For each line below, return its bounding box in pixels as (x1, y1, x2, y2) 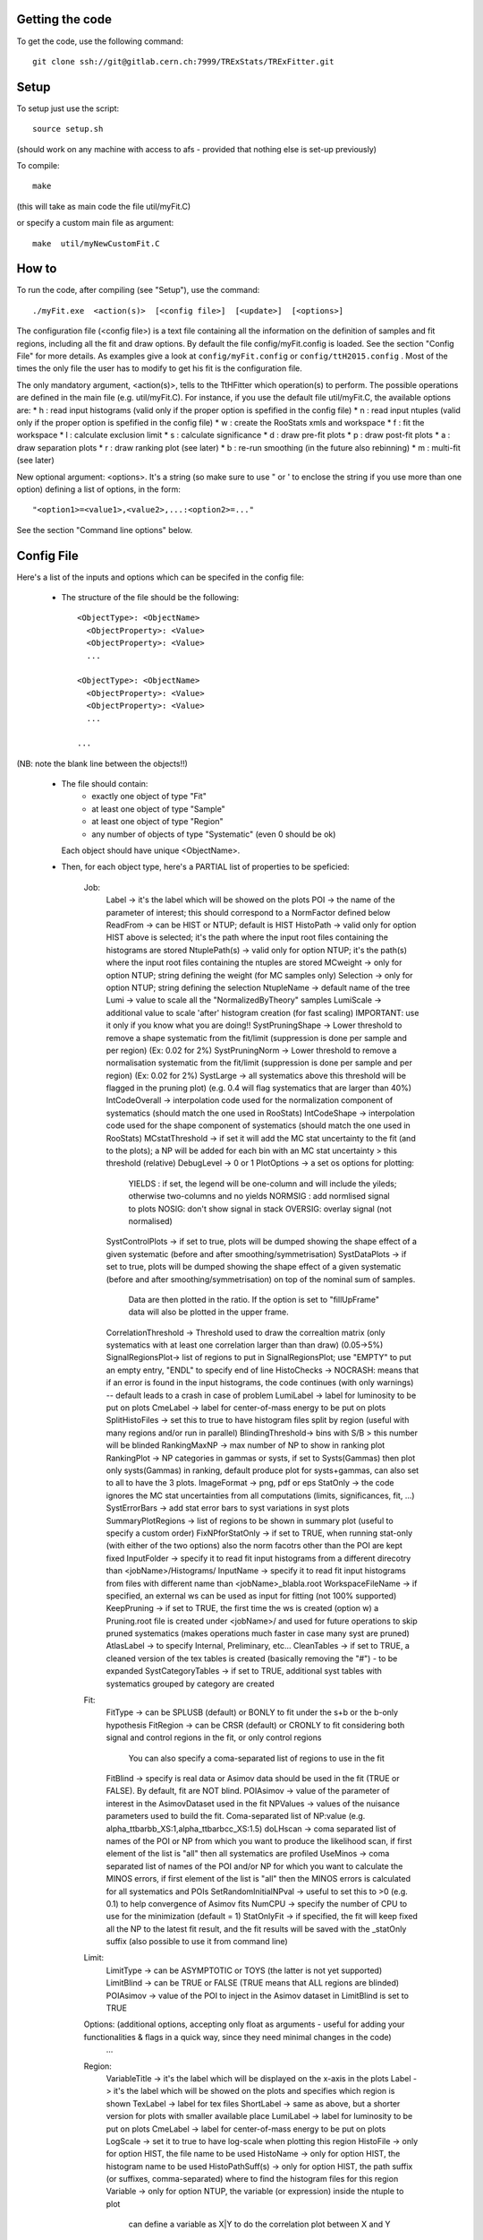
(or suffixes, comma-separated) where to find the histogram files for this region (106, 2174, 399, 2184)
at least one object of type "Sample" (91, 803, 225, 814)
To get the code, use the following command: (16, 36, 183, 47)
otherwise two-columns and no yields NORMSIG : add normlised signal (128, 1191, 390, 1202)
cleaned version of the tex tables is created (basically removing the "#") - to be (106, 1653, 398, 1664)
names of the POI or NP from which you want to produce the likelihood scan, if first (106, 1835, 412, 1846)
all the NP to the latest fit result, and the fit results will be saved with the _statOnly (106, 1923, 407, 1934)
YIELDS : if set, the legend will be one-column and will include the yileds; (128, 1178, 397, 1189)
